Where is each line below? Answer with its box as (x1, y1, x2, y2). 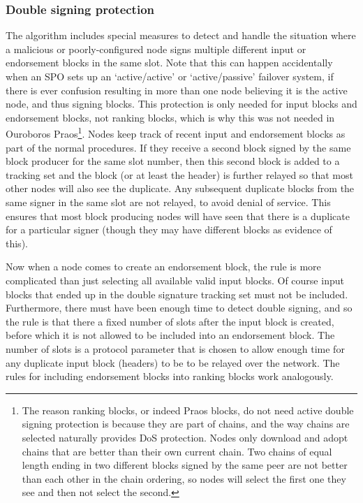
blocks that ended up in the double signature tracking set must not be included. (6, 286, 348, 301)
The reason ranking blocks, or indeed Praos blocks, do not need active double (22, 402, 354, 417)
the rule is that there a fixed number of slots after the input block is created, (6, 314, 334, 328)
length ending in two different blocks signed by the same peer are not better (22, 458, 348, 472)
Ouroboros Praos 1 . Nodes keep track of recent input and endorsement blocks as (6, 124, 346, 141)
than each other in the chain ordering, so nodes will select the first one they (22, 471, 346, 486)
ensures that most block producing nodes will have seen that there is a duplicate (6, 208, 350, 223)
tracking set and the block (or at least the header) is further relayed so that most (6, 167, 353, 182)
